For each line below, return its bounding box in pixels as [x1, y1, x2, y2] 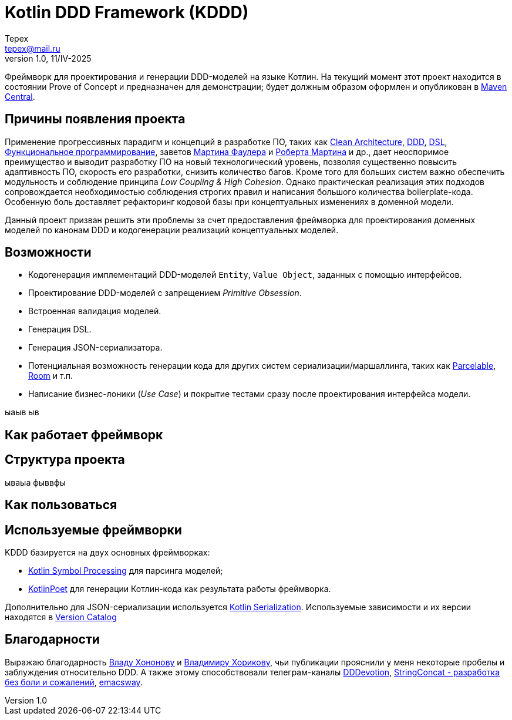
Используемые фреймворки [5, 522, 182, 537]
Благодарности [5, 632, 100, 647]
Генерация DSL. [28, 324, 92, 335]
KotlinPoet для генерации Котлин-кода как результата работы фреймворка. [28, 583, 331, 594]
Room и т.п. [28, 371, 73, 381]
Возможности [5, 245, 92, 260]
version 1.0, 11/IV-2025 [5, 53, 92, 63]
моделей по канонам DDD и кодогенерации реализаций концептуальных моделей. [5, 224, 339, 235]
